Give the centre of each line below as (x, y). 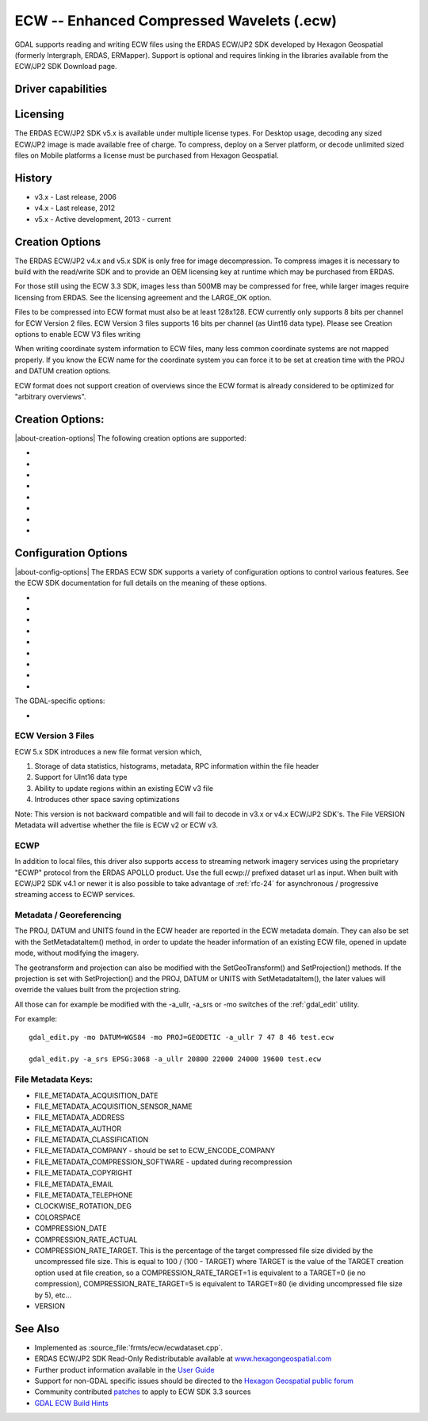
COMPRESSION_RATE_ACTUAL (86, 1240)
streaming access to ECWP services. (75, 895)
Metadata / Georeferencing (68, 915)
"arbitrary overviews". (50, 396)
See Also (37, 1329)
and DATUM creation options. (63, 371)
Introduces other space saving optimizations (107, 800)
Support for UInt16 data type (81, 777)
